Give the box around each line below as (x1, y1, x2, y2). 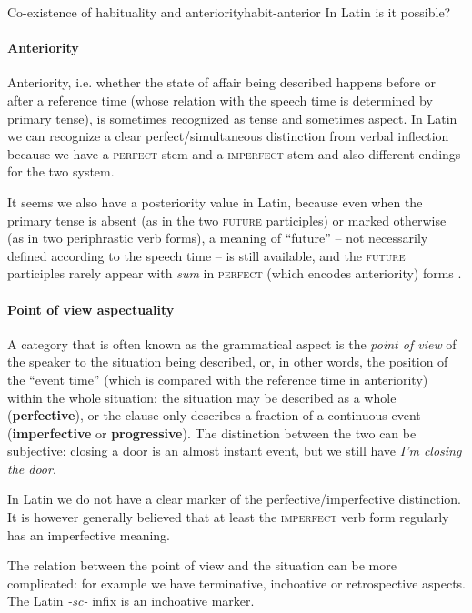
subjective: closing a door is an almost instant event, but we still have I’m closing (7, 441, 462, 460)
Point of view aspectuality (7, 299, 175, 318)
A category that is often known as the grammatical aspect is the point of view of (7, 334, 457, 353)
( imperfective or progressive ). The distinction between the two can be (7, 423, 417, 442)
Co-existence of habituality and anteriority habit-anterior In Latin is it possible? (7, 3, 451, 21)
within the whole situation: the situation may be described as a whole (7, 387, 397, 407)
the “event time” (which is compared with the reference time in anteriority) (7, 369, 428, 388)
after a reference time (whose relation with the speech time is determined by (7, 90, 433, 109)
